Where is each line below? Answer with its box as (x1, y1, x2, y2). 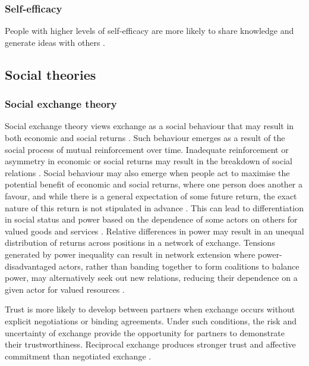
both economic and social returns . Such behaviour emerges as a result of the (5, 132, 285, 143)
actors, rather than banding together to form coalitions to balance (59, 259, 299, 272)
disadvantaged (5, 259, 56, 272)
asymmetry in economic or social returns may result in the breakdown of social (5, 155, 292, 167)
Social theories (5, 65, 96, 83)
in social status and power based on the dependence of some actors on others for (5, 213, 298, 226)
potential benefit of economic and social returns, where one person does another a (5, 178, 303, 190)
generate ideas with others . (5, 36, 106, 48)
